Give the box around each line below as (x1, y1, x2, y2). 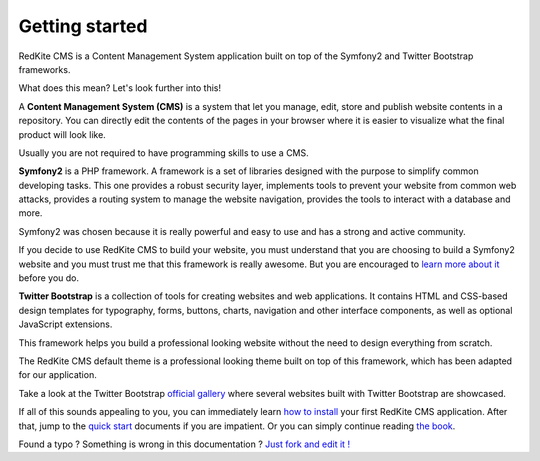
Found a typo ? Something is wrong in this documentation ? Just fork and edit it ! (18, 438, 350, 450)
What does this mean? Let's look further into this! (18, 82, 222, 94)
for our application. (18, 369, 97, 381)
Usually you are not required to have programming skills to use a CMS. (18, 146, 309, 159)
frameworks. (18, 63, 71, 75)
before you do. (18, 272, 80, 284)
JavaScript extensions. (18, 318, 113, 330)
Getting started (18, 15, 148, 37)
